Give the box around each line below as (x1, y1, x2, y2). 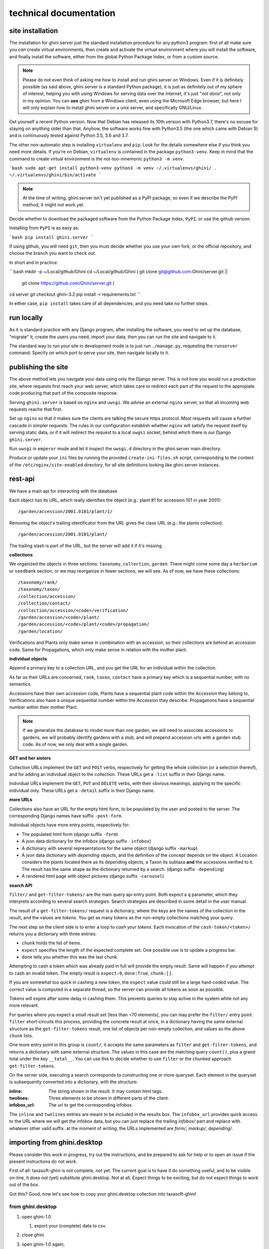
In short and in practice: (9, 259, 58, 265)
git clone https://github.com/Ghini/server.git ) (21, 280, 115, 286)
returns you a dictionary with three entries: (9, 931, 97, 937)
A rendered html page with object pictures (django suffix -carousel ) (21, 873, 164, 879)
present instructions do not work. (9, 1158, 78, 1164)
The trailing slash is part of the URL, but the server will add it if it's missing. (9, 543, 163, 549)
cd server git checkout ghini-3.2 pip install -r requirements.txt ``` (9, 291, 141, 297)
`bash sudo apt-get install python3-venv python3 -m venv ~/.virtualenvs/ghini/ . (9, 165, 217, 171)
